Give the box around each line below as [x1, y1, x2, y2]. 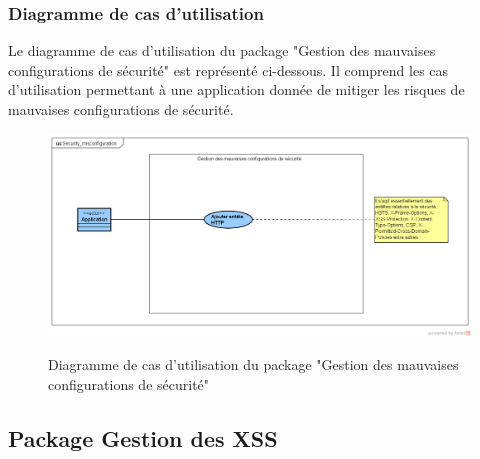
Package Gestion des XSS [8, 423, 278, 454]
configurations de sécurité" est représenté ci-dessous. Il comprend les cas [8, 59, 449, 80]
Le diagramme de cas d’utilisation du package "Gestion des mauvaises [8, 40, 436, 61]
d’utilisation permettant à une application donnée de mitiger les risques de [8, 79, 465, 100]
